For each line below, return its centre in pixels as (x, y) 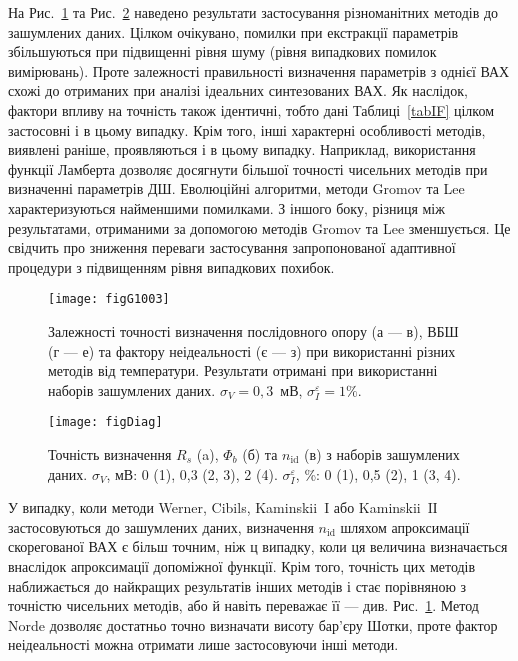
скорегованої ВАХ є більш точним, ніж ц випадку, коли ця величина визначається (258, 546)
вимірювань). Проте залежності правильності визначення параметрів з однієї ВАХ (259, 70)
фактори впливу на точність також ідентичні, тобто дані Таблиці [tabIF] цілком (251, 109)
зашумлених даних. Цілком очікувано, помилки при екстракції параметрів (233, 31)
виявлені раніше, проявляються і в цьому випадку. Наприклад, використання (242, 149)
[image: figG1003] (109, 299)
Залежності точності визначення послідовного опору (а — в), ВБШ (253, 330)
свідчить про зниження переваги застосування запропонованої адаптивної (232, 247)
